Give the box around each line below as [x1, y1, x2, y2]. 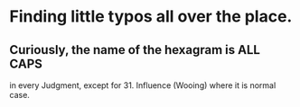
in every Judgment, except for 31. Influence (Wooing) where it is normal [9, 80, 277, 91]
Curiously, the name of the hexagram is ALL [9, 42, 260, 58]
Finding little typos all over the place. [9, 6, 293, 27]
